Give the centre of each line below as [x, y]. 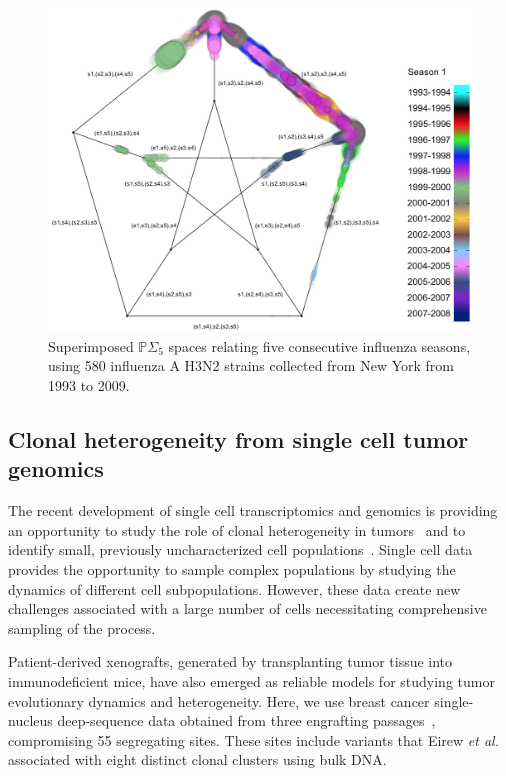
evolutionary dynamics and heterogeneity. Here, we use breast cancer [219, 700]
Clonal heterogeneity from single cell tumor [238, 438]
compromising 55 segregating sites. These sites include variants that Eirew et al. [253, 739]
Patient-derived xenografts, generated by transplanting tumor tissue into [230, 661]
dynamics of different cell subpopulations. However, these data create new [234, 588]
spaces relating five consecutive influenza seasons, [319, 345]
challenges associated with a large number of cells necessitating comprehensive [247, 608]
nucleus [30, 720]
